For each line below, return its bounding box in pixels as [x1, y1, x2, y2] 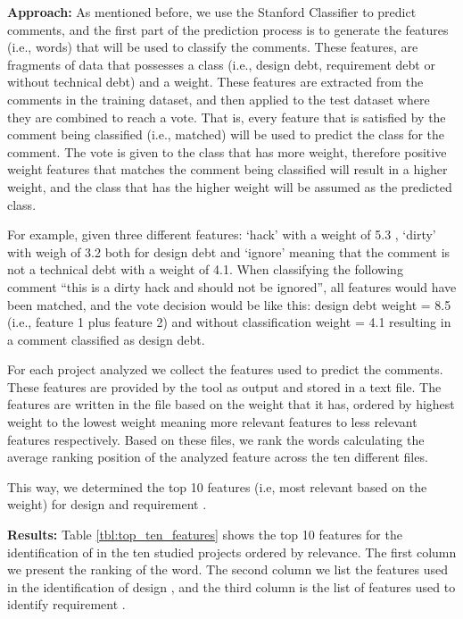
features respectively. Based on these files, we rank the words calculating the [7, 430, 425, 448]
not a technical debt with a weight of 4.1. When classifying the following [7, 260, 403, 279]
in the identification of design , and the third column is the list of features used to [7, 577, 456, 596]
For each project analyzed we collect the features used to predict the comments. [7, 360, 443, 379]
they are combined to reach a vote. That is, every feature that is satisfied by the [7, 107, 446, 126]
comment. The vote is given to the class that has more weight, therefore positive [7, 142, 447, 161]
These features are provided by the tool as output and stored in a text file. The [7, 377, 442, 396]
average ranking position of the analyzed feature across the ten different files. [7, 448, 428, 466]
